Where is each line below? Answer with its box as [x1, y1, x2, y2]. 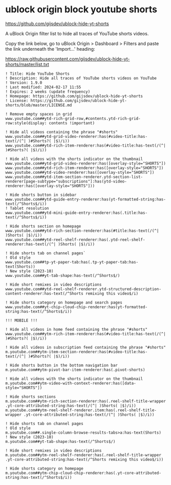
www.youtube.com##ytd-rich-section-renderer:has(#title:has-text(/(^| [5, 228, 159, 233]
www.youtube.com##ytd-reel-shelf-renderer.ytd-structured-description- [5, 286, 161, 292]
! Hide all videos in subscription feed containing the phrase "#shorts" [5, 345, 166, 350]
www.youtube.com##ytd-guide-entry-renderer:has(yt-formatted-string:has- [5, 196, 166, 202]
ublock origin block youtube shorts [5, 4, 158, 15]
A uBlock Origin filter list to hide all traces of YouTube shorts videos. [5, 30, 149, 36]
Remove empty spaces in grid [10, 111, 72, 116]
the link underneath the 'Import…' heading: [5, 46, 96, 52]
